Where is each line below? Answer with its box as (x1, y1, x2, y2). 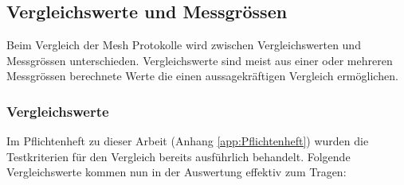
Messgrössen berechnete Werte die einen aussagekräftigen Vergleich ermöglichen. (6, 67, 398, 84)
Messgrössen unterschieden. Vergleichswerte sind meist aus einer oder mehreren (6, 52, 393, 68)
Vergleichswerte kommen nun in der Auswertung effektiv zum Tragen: (6, 164, 347, 180)
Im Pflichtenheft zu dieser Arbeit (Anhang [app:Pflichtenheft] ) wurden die (6, 133, 369, 149)
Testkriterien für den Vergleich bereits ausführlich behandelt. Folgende (6, 148, 351, 164)
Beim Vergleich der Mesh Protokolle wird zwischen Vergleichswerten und (6, 37, 361, 53)
